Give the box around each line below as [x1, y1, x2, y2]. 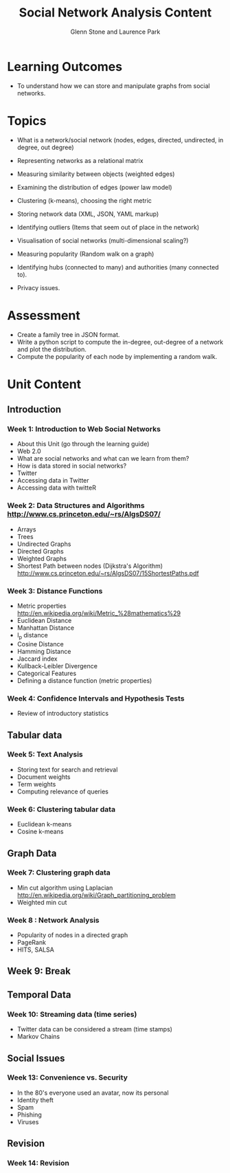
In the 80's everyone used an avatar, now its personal [16, 1088, 170, 1097]
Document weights [16, 772, 71, 781]
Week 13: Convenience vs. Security [7, 1073, 128, 1082]
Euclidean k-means [16, 820, 72, 829]
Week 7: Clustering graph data [7, 868, 111, 877]
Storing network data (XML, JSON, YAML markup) [16, 210, 159, 218]
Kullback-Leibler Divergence [16, 661, 98, 670]
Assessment [7, 307, 80, 323]
